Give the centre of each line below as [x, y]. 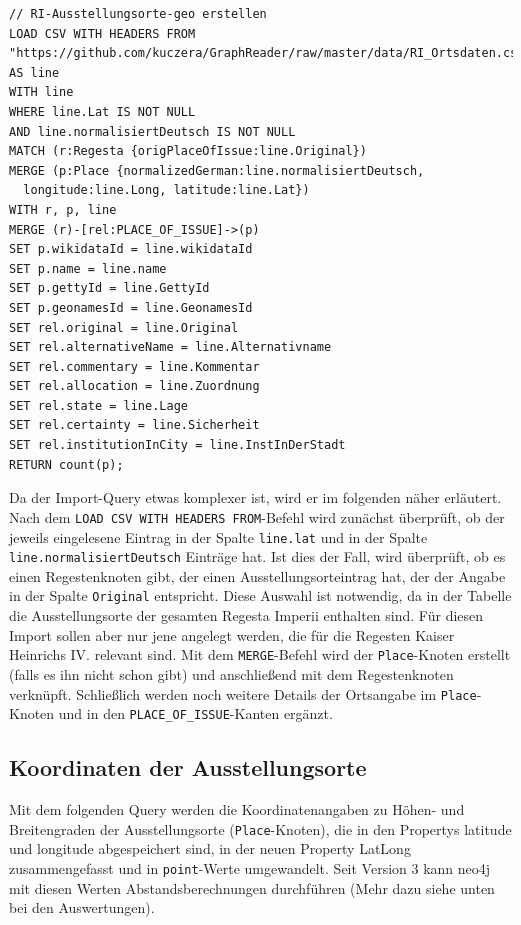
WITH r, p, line [63, 209]
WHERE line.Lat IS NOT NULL [102, 111]
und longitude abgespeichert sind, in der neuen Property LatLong [210, 848]
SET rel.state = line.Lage [98, 405]
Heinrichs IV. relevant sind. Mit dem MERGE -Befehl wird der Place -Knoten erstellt [260, 654]
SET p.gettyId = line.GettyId [109, 288]
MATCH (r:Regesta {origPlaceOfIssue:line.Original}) [188, 151]
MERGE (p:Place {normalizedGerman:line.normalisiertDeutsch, [217, 170]
